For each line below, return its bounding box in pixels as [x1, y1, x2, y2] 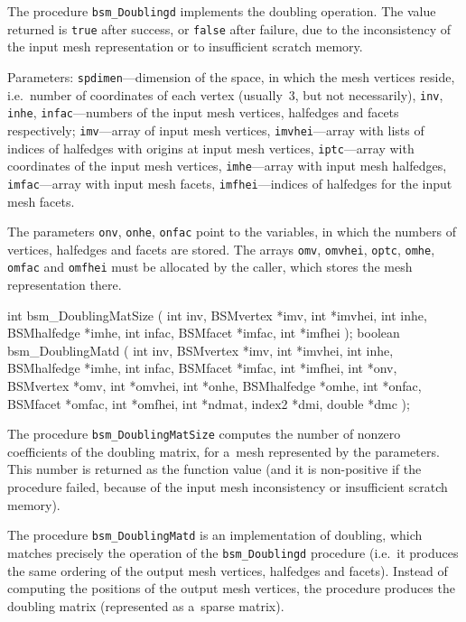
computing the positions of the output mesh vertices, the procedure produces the [7, 579, 455, 598]
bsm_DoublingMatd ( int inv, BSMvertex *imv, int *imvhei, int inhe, [7, 340, 394, 359]
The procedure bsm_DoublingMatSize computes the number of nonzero [7, 424, 401, 443]
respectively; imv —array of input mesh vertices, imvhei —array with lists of [7, 120, 424, 139]
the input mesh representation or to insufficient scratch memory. [7, 37, 363, 56]
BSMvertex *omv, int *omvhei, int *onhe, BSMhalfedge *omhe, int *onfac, [7, 376, 422, 395]
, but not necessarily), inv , [294, 85, 443, 104]
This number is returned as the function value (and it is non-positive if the [7, 460, 422, 478]
